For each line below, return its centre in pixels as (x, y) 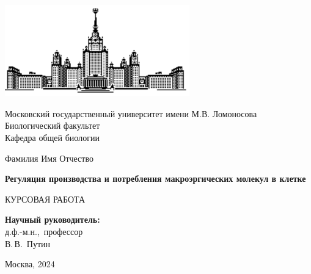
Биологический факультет (53, 125)
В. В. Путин (28, 243)
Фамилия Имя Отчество (49, 158)
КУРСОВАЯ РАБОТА (45, 199)
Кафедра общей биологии (52, 137)
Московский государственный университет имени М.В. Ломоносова (131, 113)
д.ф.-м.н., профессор (44, 231)
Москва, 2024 (30, 264)
